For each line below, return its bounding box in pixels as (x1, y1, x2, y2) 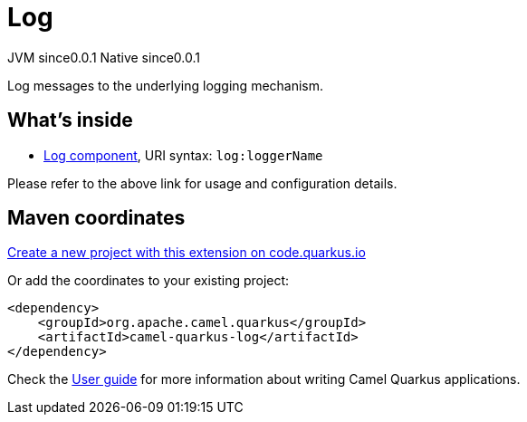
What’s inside (7, 109, 133, 132)
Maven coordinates (7, 206, 186, 230)
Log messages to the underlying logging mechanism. (7, 77, 324, 93)
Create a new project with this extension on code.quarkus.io (7, 245, 366, 261)
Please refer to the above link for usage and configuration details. (7, 175, 398, 191)
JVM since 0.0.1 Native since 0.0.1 (7, 49, 200, 65)
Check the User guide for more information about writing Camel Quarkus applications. (7, 371, 521, 388)
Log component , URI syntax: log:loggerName (43, 147, 323, 163)
